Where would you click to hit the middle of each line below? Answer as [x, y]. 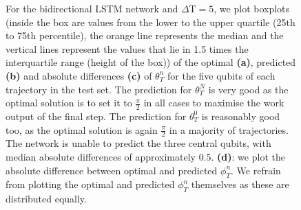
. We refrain [256, 170]
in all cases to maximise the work [214, 103]
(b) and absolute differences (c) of [79, 75]
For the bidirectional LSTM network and [92, 8]
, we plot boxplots [252, 8]
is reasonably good [241, 116]
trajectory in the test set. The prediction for [99, 89]
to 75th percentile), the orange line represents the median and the [145, 35]
